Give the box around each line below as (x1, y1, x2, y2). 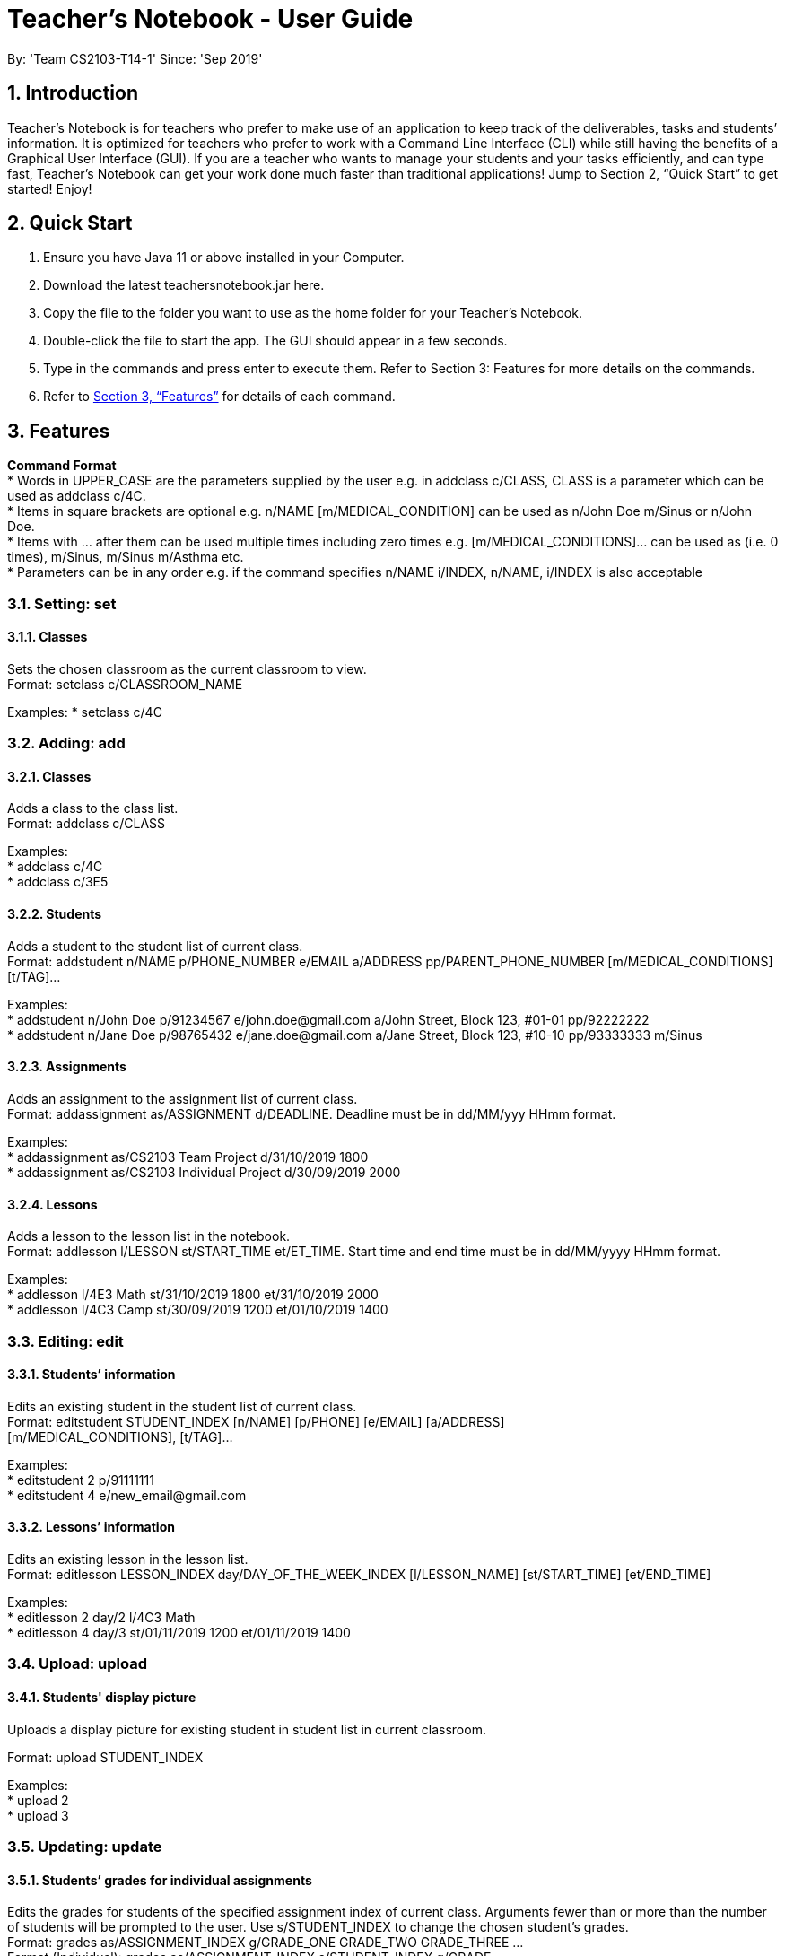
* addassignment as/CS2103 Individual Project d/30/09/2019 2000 (7, 1164, 401, 1180)
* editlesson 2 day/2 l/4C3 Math (7, 1609, 196, 1625)
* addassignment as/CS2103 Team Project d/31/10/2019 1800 (7, 1148, 369, 1165)
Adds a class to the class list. (7, 800, 179, 816)
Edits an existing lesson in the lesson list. (7, 1550, 249, 1567)
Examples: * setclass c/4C (7, 703, 162, 720)
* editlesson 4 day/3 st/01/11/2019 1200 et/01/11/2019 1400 (7, 1624, 351, 1640)
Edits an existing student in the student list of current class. (7, 1398, 357, 1414)
